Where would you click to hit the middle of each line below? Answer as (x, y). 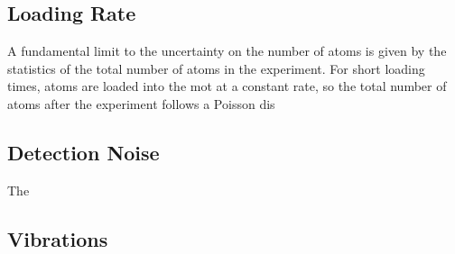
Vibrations (58, 238)
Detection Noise (84, 152)
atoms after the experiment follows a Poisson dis (141, 103)
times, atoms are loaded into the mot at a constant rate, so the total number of (227, 86)
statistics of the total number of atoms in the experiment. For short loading (216, 68)
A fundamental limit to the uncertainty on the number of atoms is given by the (227, 51)
